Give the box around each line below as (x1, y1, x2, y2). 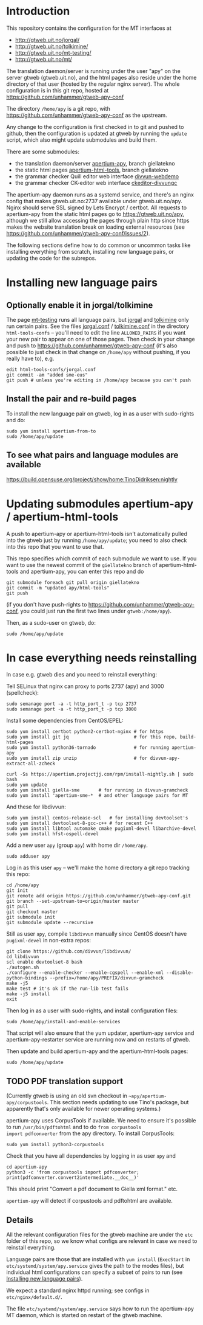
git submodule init (6, 914, 56, 920)
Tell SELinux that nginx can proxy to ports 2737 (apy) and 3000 (6, 683, 165, 690)
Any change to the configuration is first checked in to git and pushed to (6, 123, 184, 130)
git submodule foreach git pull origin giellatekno (6, 579, 139, 585)
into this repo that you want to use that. (6, 543, 104, 550)
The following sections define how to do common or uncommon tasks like (6, 242, 191, 249)
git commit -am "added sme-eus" (6, 372, 88, 378)
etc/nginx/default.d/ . (6, 1293, 62, 1301)
